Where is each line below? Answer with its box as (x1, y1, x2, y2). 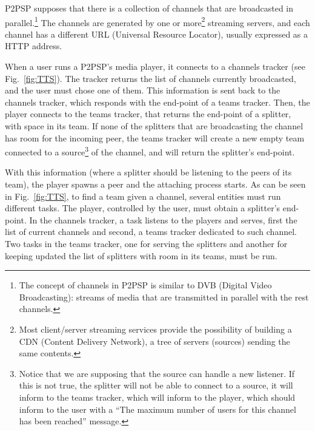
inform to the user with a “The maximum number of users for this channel (19, 402, 296, 415)
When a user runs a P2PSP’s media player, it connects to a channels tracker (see (5, 60, 305, 73)
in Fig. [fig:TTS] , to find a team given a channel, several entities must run (5, 189, 281, 202)
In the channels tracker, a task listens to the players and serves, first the (29, 213, 297, 226)
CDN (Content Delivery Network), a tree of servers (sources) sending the (19, 334, 290, 347)
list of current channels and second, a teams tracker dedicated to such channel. (5, 225, 297, 238)
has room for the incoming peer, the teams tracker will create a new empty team (5, 131, 305, 144)
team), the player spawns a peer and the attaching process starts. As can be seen (5, 178, 306, 191)
